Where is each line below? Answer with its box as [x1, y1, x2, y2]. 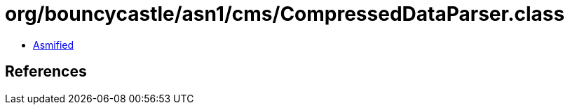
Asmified [33, 38, 74, 51]
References [5, 63, 87, 81]
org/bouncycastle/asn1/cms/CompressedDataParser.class [5, 2, 565, 26]
